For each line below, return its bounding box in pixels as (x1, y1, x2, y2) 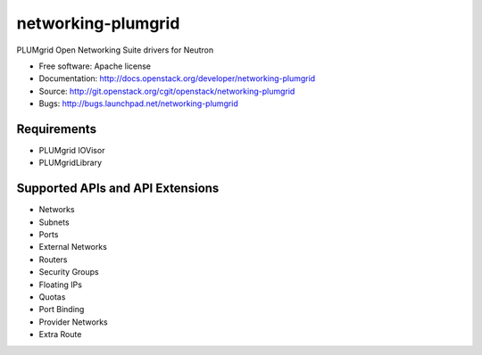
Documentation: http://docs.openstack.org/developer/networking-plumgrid (38, 73, 316, 84)
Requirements (16, 121, 97, 136)
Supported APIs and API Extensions (16, 181, 220, 196)
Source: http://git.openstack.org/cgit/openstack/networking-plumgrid (38, 86, 295, 96)
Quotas (38, 292, 66, 302)
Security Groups (38, 267, 99, 277)
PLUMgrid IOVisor (38, 145, 105, 156)
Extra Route (38, 329, 82, 340)
